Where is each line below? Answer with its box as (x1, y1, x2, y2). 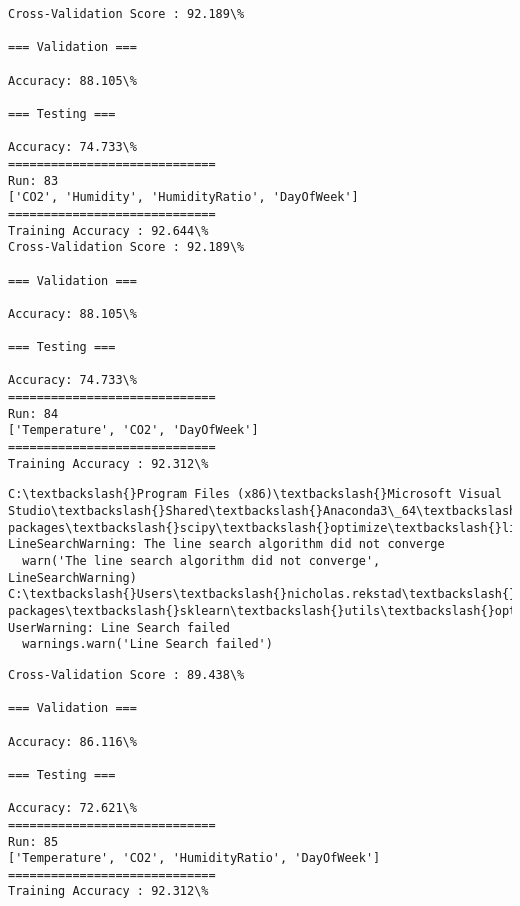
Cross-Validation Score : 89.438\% (8, 667, 245, 682)
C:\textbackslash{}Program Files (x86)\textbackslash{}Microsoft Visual (8, 487, 502, 502)
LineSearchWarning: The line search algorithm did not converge (8, 537, 445, 552)
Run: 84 (8, 406, 59, 421)
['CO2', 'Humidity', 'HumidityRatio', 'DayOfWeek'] (8, 190, 359, 205)
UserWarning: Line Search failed (8, 620, 230, 635)
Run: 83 (8, 173, 59, 188)
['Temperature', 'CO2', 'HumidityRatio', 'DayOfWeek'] (8, 851, 381, 866)
